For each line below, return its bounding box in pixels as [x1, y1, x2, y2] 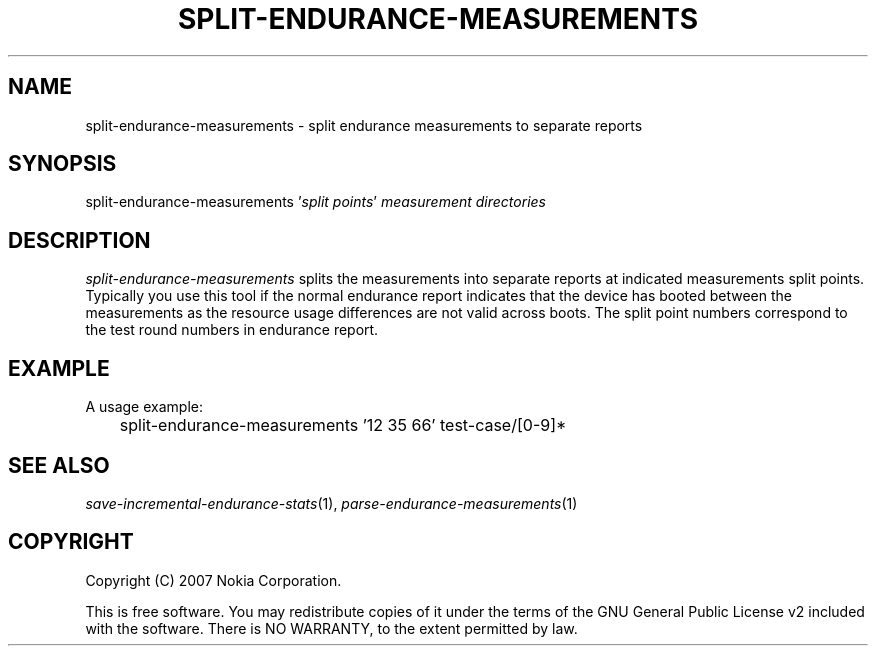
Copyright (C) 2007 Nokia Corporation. [85, 571, 342, 589]
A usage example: [85, 398, 203, 416]
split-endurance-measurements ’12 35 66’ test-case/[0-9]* [119, 415, 567, 436]
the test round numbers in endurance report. [85, 321, 379, 339]
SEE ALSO [8, 452, 110, 478]
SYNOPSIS [8, 151, 117, 177]
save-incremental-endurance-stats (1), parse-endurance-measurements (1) [85, 494, 578, 512]
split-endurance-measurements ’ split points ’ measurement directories [85, 193, 546, 211]
